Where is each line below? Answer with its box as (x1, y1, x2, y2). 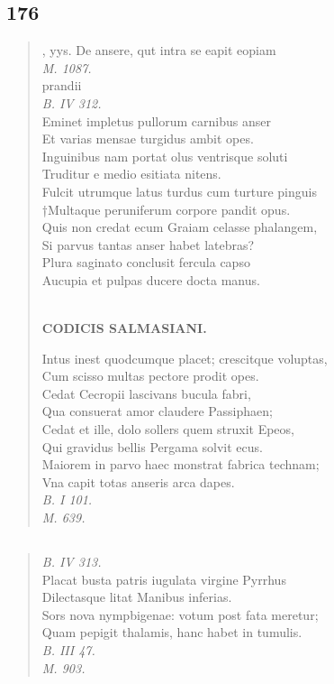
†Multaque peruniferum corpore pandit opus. (41, 199, 291, 218)
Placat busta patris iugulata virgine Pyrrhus (41, 569, 286, 588)
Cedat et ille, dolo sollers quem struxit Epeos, (41, 420, 294, 439)
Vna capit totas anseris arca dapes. (41, 472, 235, 491)
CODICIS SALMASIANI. (41, 319, 207, 337)
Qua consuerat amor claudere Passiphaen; (41, 402, 273, 421)
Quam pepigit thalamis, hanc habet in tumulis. (41, 623, 302, 642)
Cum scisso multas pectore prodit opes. (41, 366, 259, 385)
